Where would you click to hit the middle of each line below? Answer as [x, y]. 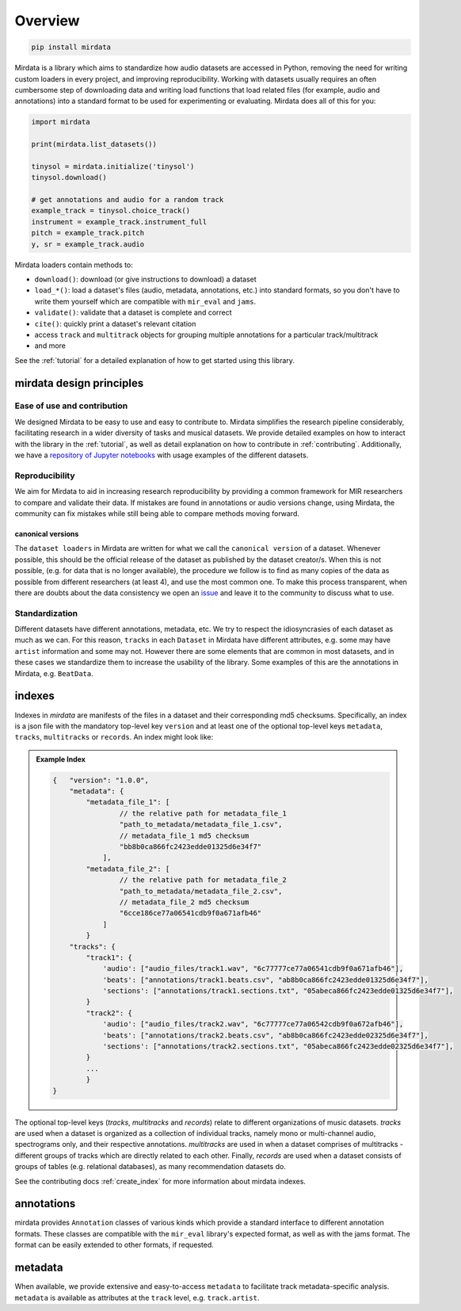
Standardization [46, 613]
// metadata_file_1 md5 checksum [184, 835]
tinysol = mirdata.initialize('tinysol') [113, 166]
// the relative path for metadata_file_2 [203, 880]
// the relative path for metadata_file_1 [203, 813]
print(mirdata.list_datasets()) [94, 144]
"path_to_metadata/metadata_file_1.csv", [201, 825]
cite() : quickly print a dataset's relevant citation [115, 323]
